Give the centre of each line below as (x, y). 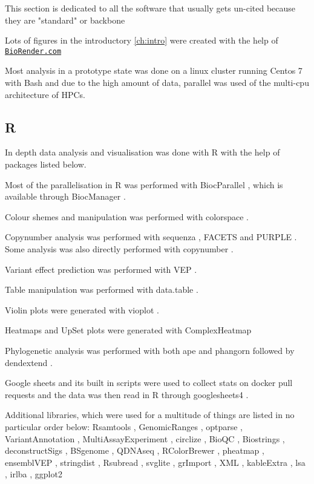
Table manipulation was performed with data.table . (102, 289)
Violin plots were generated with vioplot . (82, 309)
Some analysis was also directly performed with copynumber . (119, 248)
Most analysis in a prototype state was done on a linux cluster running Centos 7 (154, 70)
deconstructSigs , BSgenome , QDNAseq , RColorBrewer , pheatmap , (135, 450)
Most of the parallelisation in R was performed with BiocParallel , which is (144, 184)
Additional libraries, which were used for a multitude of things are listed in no (150, 415)
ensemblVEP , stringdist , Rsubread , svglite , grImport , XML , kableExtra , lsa (155, 462)
